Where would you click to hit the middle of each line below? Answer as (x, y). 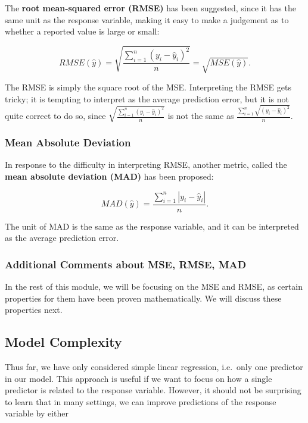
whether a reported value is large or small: (82, 31)
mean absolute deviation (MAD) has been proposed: (109, 176)
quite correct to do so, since (55, 116)
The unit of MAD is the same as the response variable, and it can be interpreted (152, 226)
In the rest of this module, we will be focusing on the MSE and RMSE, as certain (154, 286)
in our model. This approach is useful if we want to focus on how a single (139, 378)
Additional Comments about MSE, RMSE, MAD (126, 264)
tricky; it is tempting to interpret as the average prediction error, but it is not (147, 98)
